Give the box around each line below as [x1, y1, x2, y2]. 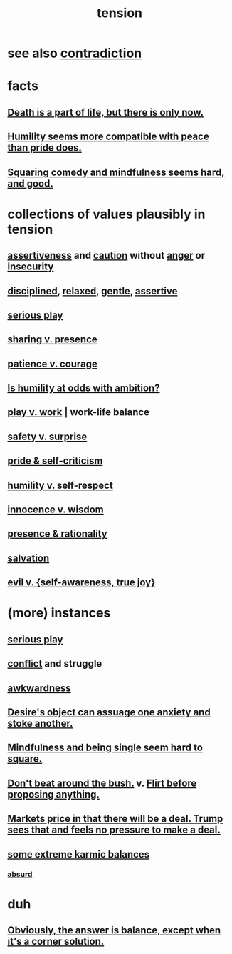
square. [7, 752, 43, 765]
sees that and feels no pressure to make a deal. [7, 824, 221, 836]
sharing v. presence [7, 334, 97, 346]
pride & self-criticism [7, 455, 103, 467]
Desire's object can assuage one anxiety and [7, 706, 211, 718]
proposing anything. [7, 788, 100, 800]
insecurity [7, 261, 54, 273]
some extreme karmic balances [7, 848, 150, 860]
